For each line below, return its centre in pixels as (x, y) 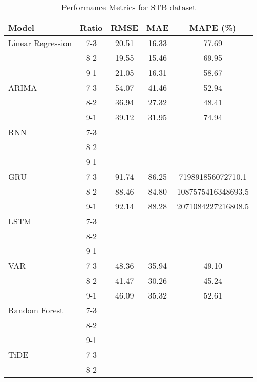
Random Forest (36, 310)
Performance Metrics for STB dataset (128, 7)
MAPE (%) (213, 27)
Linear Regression (40, 43)
